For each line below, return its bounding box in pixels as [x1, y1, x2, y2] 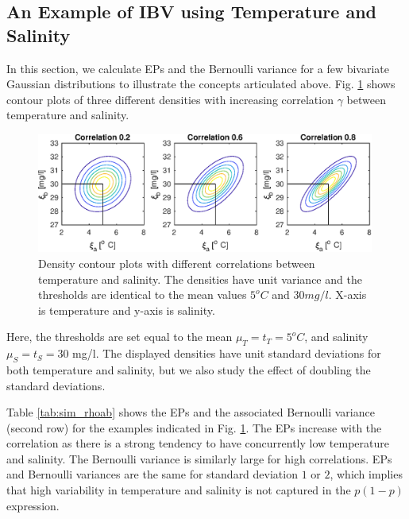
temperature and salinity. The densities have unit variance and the [38, 270, 362, 287]
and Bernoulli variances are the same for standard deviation [6, 466, 298, 482]
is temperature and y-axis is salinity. [38, 301, 215, 318]
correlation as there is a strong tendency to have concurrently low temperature [6, 435, 389, 451]
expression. [6, 497, 60, 513]
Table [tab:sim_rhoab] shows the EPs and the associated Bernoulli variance [6, 404, 375, 420]
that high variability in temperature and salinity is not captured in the [6, 482, 351, 498]
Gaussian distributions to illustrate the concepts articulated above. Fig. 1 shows [6, 76, 395, 92]
